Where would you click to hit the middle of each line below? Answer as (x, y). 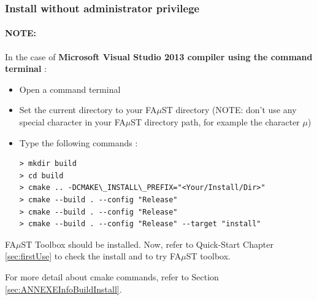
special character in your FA (72, 122)
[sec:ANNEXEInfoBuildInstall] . (63, 289)
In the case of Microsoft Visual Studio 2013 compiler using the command (159, 56)
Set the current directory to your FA (88, 110)
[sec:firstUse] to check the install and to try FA (93, 256)
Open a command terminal (70, 89)
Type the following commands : (78, 142)
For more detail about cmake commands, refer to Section (112, 276)
